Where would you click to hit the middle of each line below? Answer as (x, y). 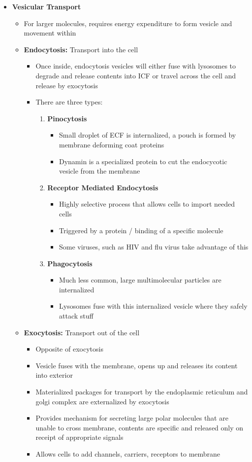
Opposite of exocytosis (69, 349)
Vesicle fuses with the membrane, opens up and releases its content (137, 365)
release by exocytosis (67, 85)
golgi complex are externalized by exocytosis (102, 401)
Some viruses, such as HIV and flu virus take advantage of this (154, 247)
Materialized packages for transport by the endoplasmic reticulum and (142, 392)
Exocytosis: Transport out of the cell (82, 332)
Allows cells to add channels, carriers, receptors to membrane (128, 454)
